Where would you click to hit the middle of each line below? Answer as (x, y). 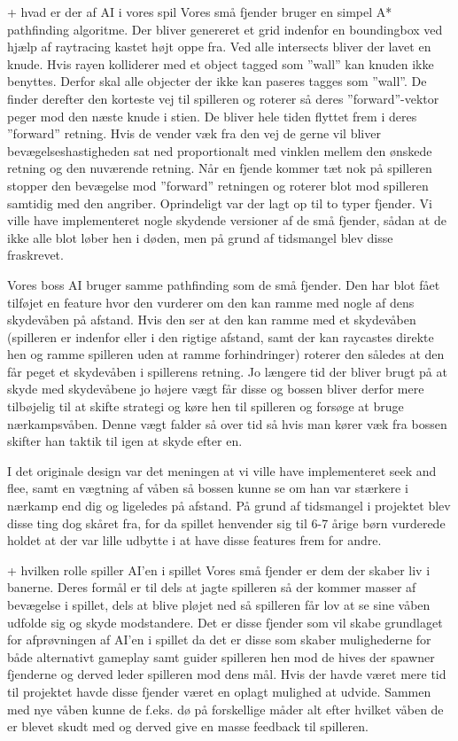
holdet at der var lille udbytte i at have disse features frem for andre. (194, 540)
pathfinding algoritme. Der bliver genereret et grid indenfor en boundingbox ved (225, 29)
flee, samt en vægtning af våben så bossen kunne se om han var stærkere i (208, 488)
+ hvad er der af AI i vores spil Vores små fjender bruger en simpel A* (200, 12)
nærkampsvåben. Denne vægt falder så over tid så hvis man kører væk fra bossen (227, 423)
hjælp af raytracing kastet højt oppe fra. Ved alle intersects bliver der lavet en (219, 47)
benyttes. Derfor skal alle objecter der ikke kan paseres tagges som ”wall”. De (217, 81)
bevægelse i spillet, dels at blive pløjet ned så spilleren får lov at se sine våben (219, 604)
